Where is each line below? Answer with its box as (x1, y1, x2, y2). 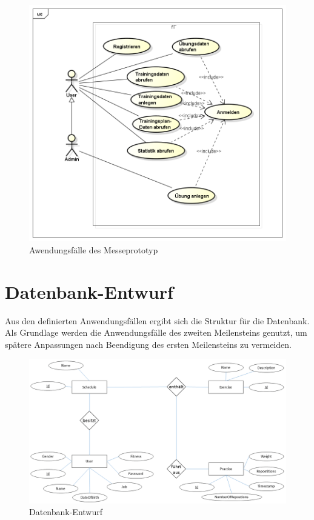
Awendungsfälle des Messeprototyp (29, 243, 158, 256)
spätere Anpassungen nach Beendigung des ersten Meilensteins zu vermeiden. (5, 338, 292, 350)
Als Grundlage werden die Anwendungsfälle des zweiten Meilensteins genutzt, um (5, 326, 307, 339)
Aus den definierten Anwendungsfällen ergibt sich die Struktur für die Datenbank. (5, 314, 310, 327)
